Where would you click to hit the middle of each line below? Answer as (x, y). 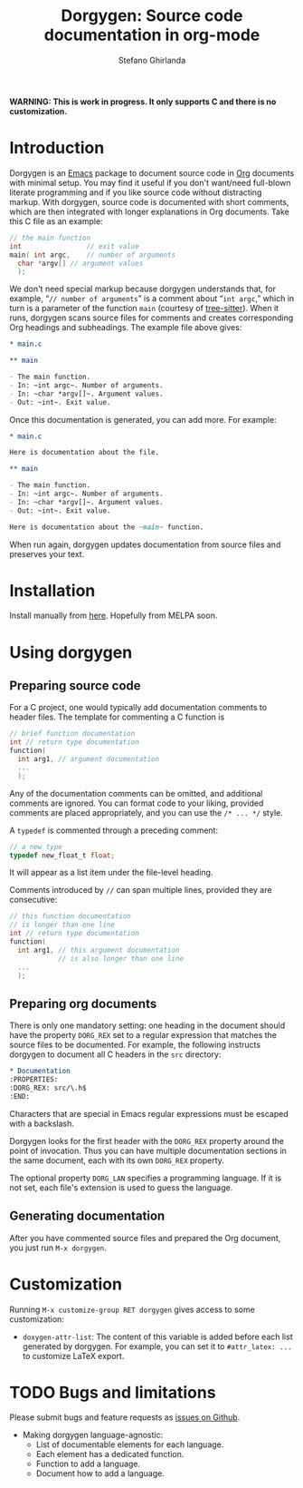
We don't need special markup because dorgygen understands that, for (143, 289)
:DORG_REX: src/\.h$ (48, 1088)
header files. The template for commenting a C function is (117, 717)
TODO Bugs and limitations (113, 1392)
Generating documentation (87, 1216)
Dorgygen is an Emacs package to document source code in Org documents (152, 172)
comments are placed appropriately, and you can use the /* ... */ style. (146, 812)
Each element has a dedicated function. (110, 1454)
